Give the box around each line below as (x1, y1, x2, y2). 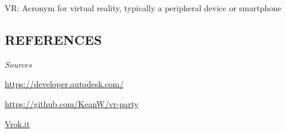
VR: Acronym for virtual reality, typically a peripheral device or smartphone (5, 2, 282, 14)
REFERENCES (5, 30, 102, 48)
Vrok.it (5, 117, 30, 129)
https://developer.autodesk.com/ (5, 78, 124, 90)
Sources (5, 58, 32, 70)
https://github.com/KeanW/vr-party (5, 97, 139, 109)
